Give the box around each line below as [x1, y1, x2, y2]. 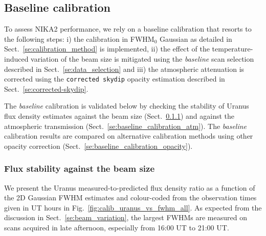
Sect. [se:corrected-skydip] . [4, 83, 88, 94]
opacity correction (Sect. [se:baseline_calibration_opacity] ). [4, 140, 193, 151]
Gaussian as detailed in [159, 33, 232, 44]
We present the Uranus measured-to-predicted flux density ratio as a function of [4, 182, 255, 193]
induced [4, 53, 29, 64]
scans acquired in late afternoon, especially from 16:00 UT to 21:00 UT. [4, 222, 229, 232]
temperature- [212, 43, 253, 54]
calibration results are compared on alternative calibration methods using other [4, 130, 253, 141]
